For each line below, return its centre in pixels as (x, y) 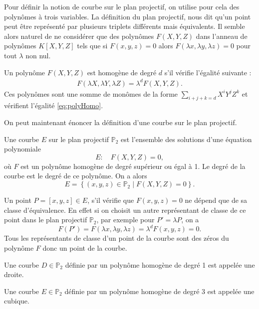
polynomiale (22, 149)
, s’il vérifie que (111, 200)
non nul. (38, 55)
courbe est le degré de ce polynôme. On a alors (76, 176)
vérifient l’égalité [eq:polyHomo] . (54, 105)
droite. (14, 274)
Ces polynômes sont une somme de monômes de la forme (91, 93)
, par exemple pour (126, 220)
